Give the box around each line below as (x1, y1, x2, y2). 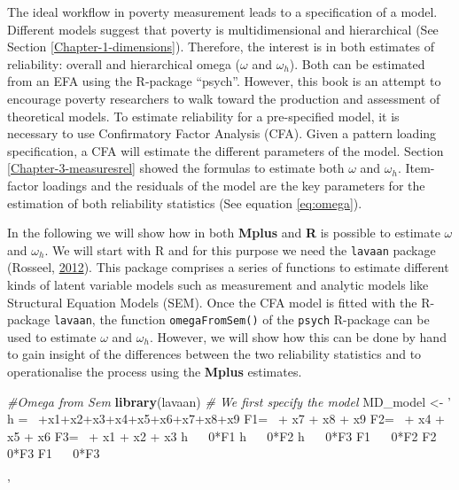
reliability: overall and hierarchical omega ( (7, 54, 241, 73)
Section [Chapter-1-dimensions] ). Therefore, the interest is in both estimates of (7, 37, 435, 56)
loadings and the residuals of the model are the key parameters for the (43, 175, 425, 194)
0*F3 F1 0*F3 (7, 444, 100, 463)
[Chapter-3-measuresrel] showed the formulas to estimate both (7, 159, 345, 177)
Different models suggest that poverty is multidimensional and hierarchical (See (7, 19, 439, 38)
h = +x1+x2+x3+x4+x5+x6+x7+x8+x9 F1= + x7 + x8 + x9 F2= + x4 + (7, 409, 445, 428)
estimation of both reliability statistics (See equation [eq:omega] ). (7, 193, 362, 212)
